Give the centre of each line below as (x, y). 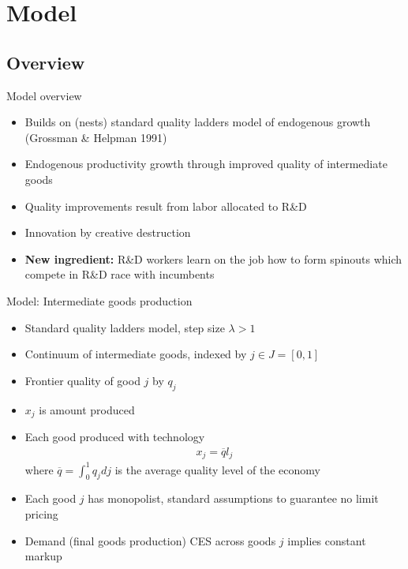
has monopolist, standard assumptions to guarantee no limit (233, 498)
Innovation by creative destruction (108, 232)
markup (43, 556)
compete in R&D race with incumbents (120, 274)
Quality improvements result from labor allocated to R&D (166, 206)
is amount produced (87, 409)
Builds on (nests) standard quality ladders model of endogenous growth (198, 122)
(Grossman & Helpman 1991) (96, 137)
